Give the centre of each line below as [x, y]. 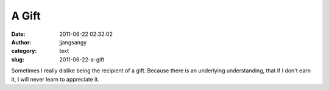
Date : [18, 34]
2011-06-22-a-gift [82, 59]
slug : [18, 59]
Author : [21, 42]
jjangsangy [73, 42]
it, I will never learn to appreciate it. [55, 79]
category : [24, 51]
